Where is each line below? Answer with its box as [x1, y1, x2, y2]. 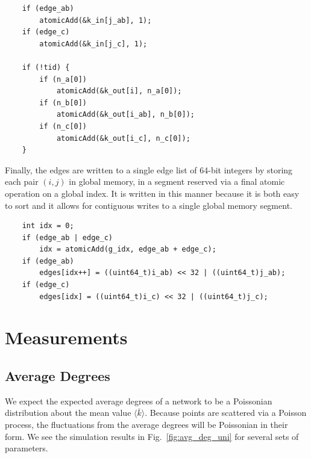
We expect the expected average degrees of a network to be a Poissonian [5, 394, 272, 407]
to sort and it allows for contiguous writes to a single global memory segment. [5, 199, 292, 211]
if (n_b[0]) [39, 98, 87, 107]
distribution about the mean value [5, 406, 131, 419]
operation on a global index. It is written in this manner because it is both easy [5, 187, 300, 199]
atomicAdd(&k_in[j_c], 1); [39, 39, 148, 48]
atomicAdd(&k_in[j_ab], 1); [39, 16, 152, 25]
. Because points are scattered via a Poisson [145, 406, 307, 419]
